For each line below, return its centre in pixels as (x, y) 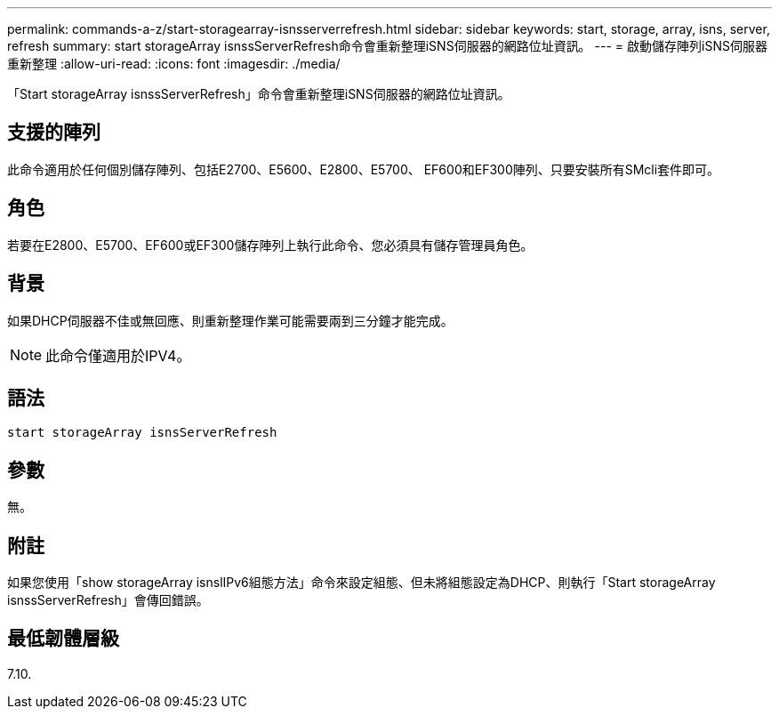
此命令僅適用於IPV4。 (118, 355)
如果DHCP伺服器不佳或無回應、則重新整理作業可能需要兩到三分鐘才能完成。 (230, 320)
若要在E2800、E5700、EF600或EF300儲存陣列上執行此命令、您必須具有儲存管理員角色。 (270, 245)
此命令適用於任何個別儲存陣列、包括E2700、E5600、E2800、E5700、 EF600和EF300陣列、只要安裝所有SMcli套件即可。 (364, 169)
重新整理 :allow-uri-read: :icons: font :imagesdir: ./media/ (174, 64)
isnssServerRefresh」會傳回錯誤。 (108, 600)
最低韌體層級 (63, 639)
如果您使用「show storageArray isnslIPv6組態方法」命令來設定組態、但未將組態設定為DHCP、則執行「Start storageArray (361, 583)
